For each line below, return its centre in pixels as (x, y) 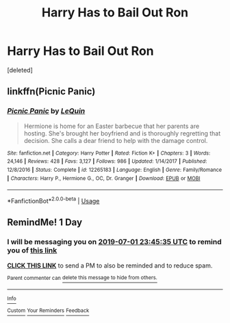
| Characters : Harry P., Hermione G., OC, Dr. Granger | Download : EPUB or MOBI (104, 178)
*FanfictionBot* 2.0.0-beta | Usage (53, 200)
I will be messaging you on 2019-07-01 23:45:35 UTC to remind (114, 242)
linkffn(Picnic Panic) (51, 91)
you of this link (32, 250)
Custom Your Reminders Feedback (48, 311)
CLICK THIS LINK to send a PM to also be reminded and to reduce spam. (110, 266)
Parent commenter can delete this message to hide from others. (82, 278)
